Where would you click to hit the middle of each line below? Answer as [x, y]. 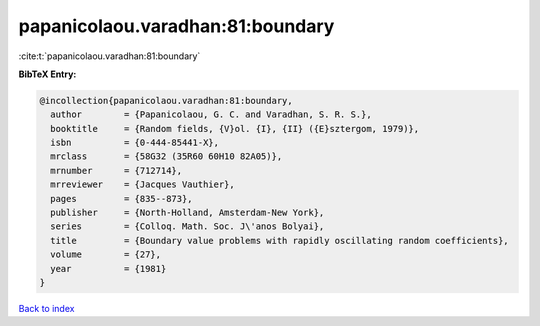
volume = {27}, [106, 254]
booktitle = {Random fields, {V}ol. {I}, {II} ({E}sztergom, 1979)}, [235, 128]
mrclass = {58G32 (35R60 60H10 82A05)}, [166, 156]
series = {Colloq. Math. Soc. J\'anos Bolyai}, [187, 226]
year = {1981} [108, 268]
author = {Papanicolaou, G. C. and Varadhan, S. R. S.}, [211, 114]
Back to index [46, 308]
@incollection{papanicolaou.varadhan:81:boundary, [166, 100]
